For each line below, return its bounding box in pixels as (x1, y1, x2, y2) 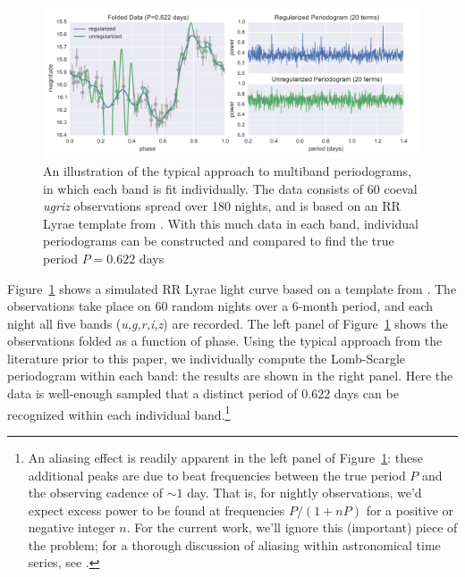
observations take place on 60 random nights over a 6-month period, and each (7, 297, 433, 315)
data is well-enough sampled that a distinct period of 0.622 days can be (7, 384, 399, 403)
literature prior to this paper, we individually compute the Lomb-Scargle (7, 348, 406, 367)
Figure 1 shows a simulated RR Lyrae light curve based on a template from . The (7, 279, 457, 297)
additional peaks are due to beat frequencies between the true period (28, 465, 406, 484)
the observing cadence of (28, 483, 164, 502)
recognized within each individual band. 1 (7, 402, 231, 423)
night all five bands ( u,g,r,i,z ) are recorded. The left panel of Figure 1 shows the (7, 314, 448, 332)
